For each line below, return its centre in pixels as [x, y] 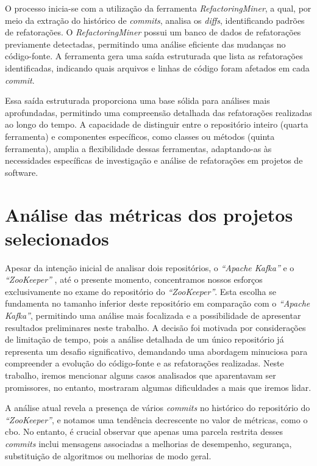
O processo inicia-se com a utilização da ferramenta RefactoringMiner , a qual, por [158, 8]
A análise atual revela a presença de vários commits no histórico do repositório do [158, 408]
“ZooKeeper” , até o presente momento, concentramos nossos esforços [134, 279]
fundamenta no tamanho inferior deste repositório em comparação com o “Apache [158, 303]
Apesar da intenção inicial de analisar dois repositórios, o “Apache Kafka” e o [150, 267]
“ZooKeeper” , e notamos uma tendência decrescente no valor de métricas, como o [156, 419]
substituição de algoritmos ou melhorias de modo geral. [108, 455]
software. [22, 172]
